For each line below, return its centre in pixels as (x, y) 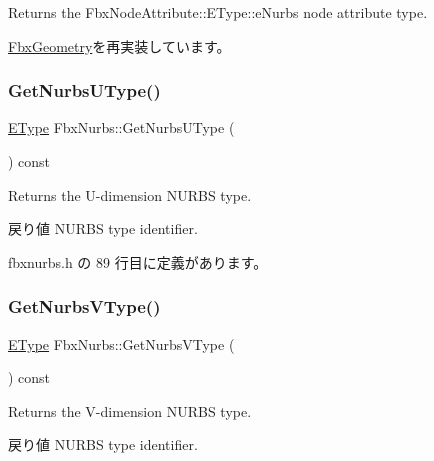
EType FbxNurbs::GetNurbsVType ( (121, 343)
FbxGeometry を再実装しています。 (119, 45)
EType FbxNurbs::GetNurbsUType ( (121, 127)
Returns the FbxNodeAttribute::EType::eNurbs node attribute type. (218, 12)
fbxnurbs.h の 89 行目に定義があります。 (138, 261)
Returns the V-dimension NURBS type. (130, 410)
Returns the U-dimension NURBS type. (130, 194)
